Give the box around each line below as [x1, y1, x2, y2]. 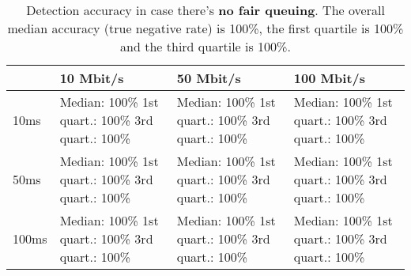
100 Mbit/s [293, 69, 366, 87]
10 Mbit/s [59, 69, 124, 87]
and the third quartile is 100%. [120, 37, 291, 55]
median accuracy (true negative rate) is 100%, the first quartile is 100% [7, 19, 404, 37]
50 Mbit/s [176, 69, 241, 87]
